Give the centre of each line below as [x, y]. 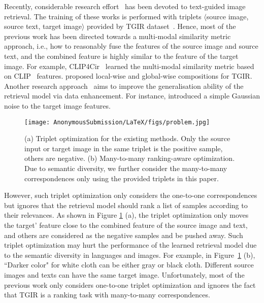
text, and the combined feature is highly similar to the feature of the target [121, 56]
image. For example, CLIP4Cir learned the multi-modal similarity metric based [129, 66]
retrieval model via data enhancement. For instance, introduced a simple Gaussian [132, 96]
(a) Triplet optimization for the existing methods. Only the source [127, 138]
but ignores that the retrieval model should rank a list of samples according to [126, 205]
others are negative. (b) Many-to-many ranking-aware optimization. [130, 158]
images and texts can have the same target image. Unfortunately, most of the [124, 274]
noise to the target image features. [57, 105]
